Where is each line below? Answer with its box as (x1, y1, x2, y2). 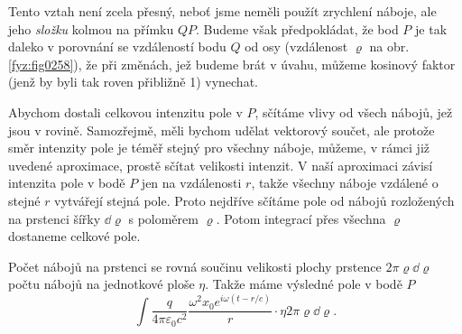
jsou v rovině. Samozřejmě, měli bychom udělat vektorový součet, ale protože (8, 120, 435, 139)
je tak (415, 19, 448, 38)
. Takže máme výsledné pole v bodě (205, 274, 402, 293)
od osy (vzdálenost (245, 37, 348, 56)
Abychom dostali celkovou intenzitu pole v (8, 102, 243, 121)
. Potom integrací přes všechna (216, 209, 386, 227)
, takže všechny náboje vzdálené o (251, 173, 439, 192)
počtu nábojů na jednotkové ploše (8, 274, 195, 293)
